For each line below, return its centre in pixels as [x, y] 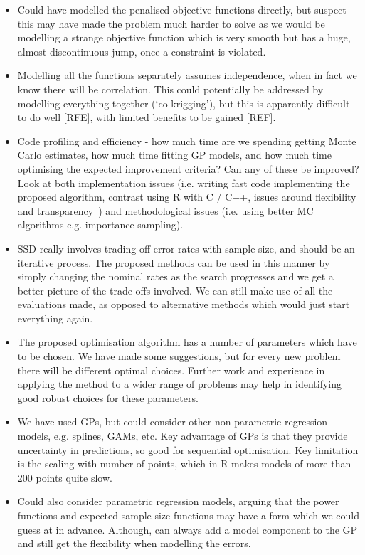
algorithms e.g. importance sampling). [100, 224]
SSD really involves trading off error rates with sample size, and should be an [186, 248]
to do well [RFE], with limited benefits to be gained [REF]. [147, 117]
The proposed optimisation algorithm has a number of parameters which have [187, 342]
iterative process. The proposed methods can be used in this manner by [174, 262]
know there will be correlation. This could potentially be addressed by [170, 89]
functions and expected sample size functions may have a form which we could [188, 515]
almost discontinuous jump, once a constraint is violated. [142, 51]
